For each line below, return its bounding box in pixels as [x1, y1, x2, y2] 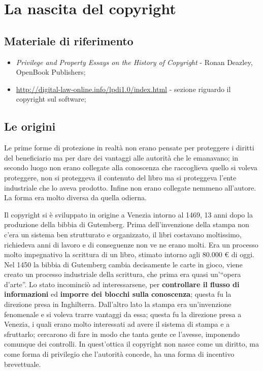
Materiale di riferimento [4, 33, 134, 48]
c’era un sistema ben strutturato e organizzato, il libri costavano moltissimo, [4, 229, 242, 239]
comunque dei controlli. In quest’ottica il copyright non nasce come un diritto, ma [4, 338, 259, 349]
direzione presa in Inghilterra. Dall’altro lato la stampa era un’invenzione [4, 299, 232, 310]
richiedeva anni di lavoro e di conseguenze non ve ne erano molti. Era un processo [4, 239, 258, 250]
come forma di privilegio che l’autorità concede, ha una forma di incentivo [4, 349, 235, 359]
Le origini [4, 118, 56, 134]
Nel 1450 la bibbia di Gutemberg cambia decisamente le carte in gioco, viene [4, 259, 243, 269]
